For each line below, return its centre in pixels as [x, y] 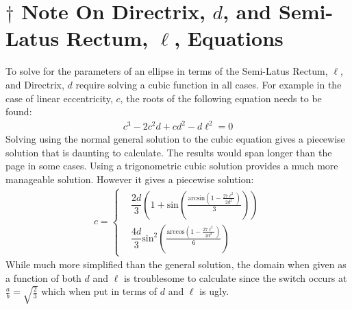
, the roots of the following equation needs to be [221, 98]
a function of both [43, 277]
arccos [176, 231]
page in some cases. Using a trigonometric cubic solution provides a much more [172, 166]
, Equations [229, 38]
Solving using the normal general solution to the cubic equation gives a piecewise [175, 139]
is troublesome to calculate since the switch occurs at [235, 277]
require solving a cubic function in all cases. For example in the [209, 84]
